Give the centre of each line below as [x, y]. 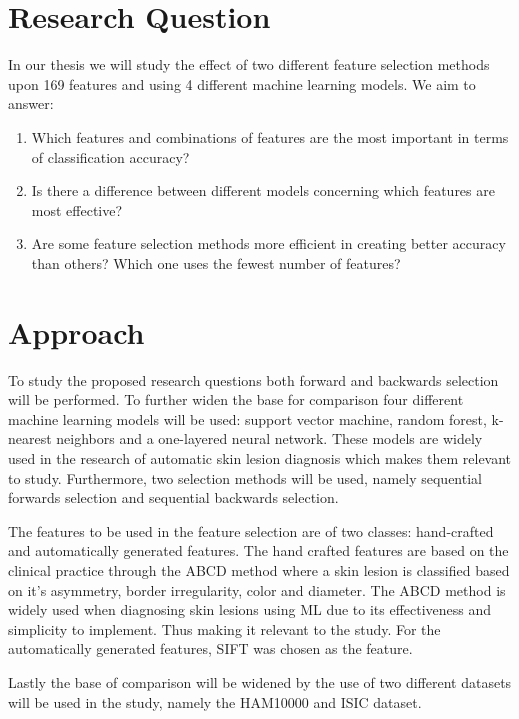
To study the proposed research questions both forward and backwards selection [253, 379]
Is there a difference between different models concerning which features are [263, 190]
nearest [30, 438]
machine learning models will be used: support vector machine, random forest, [247, 418]
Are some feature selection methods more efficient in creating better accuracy [268, 243]
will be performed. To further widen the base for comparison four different [236, 399]
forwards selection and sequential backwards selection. [173, 497]
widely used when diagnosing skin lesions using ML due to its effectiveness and [250, 609]
